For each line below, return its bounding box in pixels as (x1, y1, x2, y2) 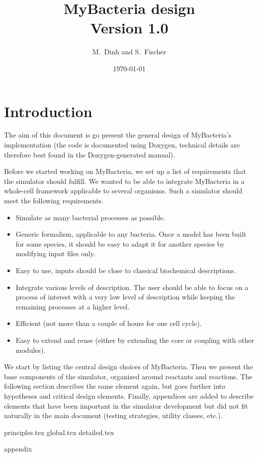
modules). (15, 344, 46, 355)
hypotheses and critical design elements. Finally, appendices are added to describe (4, 390, 254, 401)
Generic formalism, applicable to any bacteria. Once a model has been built (15, 229, 247, 239)
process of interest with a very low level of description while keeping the (15, 292, 235, 302)
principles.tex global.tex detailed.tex (4, 427, 114, 437)
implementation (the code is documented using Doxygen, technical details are (4, 140, 240, 150)
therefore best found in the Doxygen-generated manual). (4, 149, 175, 159)
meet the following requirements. (4, 195, 104, 205)
